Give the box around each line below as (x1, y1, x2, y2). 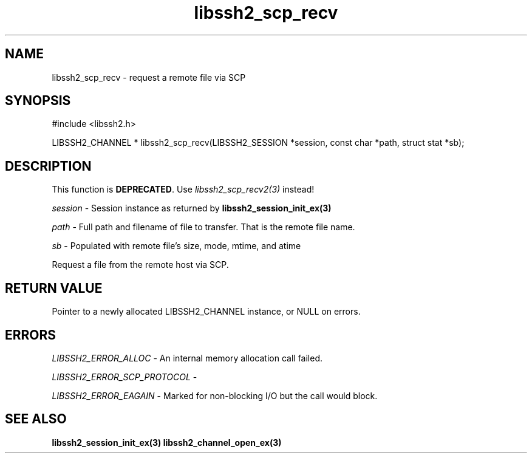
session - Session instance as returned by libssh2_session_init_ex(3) (52, 203, 332, 214)
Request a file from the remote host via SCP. (52, 259, 229, 270)
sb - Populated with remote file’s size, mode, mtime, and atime (52, 241, 301, 251)
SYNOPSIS (5, 93, 71, 109)
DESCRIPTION (5, 158, 92, 174)
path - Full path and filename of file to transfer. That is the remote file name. (52, 222, 355, 233)
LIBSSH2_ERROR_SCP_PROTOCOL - (52, 371, 197, 382)
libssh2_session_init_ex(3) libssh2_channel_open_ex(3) (52, 437, 282, 448)
